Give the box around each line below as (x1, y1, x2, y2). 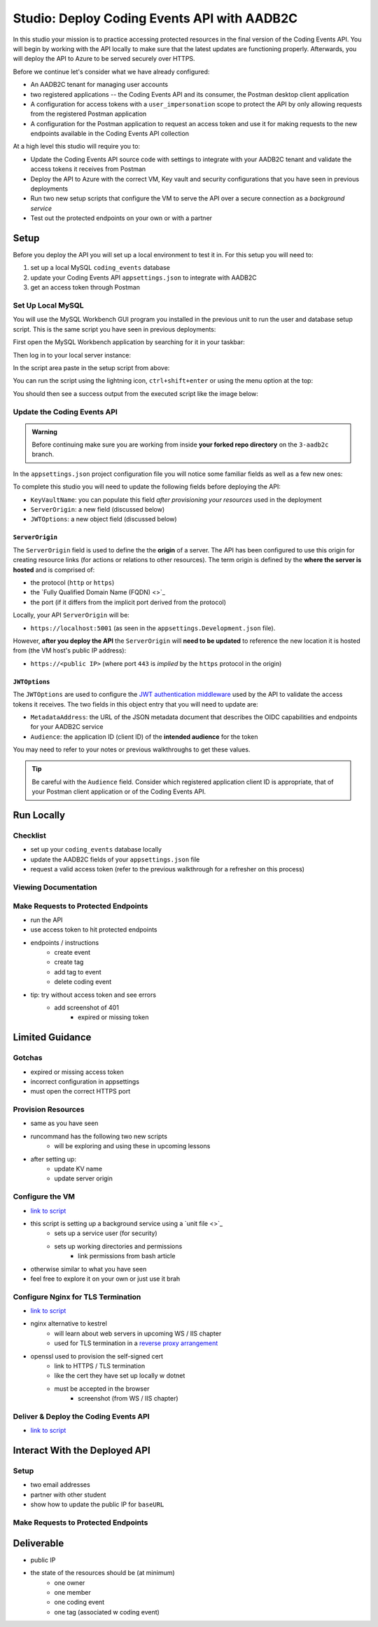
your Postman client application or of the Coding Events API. (31, 787, 206, 796)
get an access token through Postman (30, 283, 140, 292)
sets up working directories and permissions (54, 1241, 183, 1251)
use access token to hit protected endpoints (30, 925, 157, 934)
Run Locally (13, 810, 66, 822)
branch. (31, 450, 55, 458)
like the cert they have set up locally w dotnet (54, 1371, 185, 1380)
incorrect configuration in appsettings (30, 1077, 140, 1086)
